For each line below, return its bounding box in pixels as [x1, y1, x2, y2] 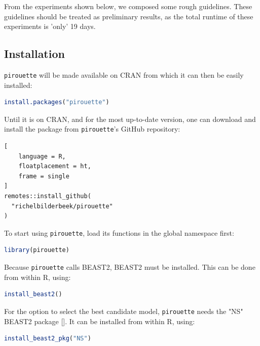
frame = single [18, 172, 69, 180]
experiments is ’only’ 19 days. [4, 21, 96, 32]
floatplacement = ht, [18, 163, 91, 170]
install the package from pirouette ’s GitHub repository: [4, 123, 180, 134]
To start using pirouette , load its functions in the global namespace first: [4, 227, 234, 238]
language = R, [18, 152, 66, 160]
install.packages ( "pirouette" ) [4, 99, 109, 106]
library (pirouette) [4, 246, 69, 254]
